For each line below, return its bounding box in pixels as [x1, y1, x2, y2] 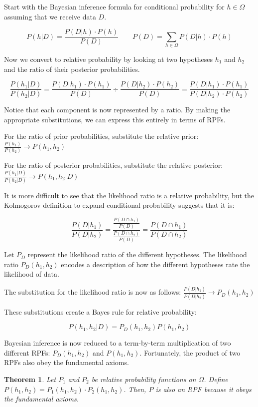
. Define [204, 374, 228, 384]
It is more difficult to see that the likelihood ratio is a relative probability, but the [4, 190, 255, 200]
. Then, [124, 384, 146, 394]
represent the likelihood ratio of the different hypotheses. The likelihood [27, 249, 247, 260]
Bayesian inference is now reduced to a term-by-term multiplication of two [4, 338, 231, 348]
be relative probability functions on [91, 374, 196, 384]
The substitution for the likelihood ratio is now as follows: [4, 287, 181, 297]
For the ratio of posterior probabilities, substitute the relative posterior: [4, 159, 223, 170]
